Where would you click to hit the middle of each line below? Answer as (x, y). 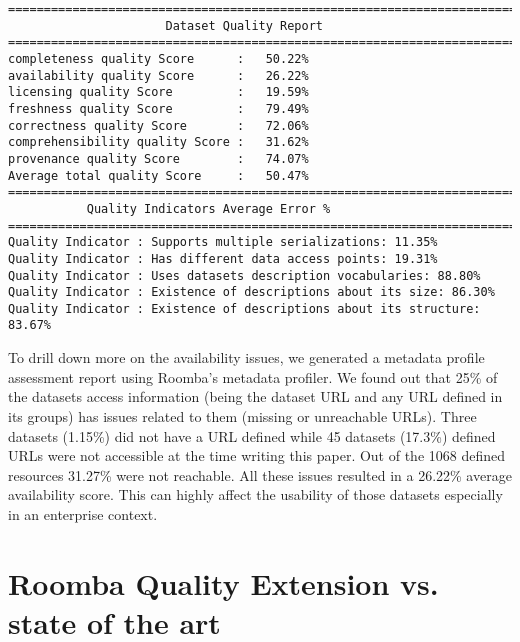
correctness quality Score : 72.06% (158, 125)
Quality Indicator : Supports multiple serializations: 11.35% (223, 242)
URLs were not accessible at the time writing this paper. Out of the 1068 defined (256, 455)
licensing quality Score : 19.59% (158, 92)
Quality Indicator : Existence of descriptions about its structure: (244, 308)
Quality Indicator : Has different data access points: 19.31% (223, 258)
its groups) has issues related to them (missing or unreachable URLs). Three (242, 415)
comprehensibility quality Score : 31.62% (158, 142)
